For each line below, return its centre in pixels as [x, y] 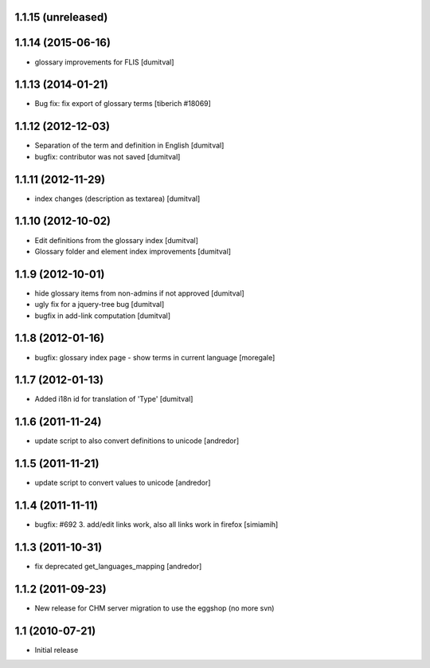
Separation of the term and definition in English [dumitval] [129, 145]
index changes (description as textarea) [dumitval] [117, 198]
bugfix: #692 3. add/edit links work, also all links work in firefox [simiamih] [156, 525]
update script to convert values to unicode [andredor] [123, 483]
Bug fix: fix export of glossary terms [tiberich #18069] [123, 104]
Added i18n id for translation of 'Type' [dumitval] [114, 399]
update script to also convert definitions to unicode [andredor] [137, 441]
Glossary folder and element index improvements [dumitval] [133, 251]
